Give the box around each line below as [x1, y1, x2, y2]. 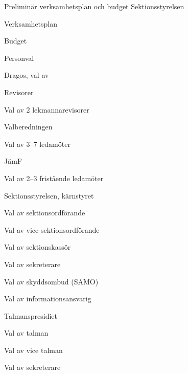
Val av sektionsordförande [4, 207, 85, 218]
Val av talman [4, 327, 49, 338]
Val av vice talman [4, 344, 63, 355]
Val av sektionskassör [4, 241, 71, 252]
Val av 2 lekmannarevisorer [4, 104, 89, 115]
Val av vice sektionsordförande [4, 224, 100, 235]
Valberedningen [4, 121, 53, 132]
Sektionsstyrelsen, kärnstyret [4, 190, 94, 201]
